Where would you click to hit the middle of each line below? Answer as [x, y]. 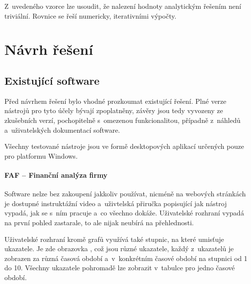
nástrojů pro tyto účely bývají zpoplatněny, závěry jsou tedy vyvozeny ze [114, 110]
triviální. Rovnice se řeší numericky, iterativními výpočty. [91, 15]
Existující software [52, 80]
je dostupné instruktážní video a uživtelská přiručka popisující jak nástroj [116, 203]
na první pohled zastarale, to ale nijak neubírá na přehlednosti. [99, 222]
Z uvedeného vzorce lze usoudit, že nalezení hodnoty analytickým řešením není [123, 6]
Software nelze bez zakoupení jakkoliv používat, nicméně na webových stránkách [125, 194]
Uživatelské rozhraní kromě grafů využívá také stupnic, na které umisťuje [114, 239]
